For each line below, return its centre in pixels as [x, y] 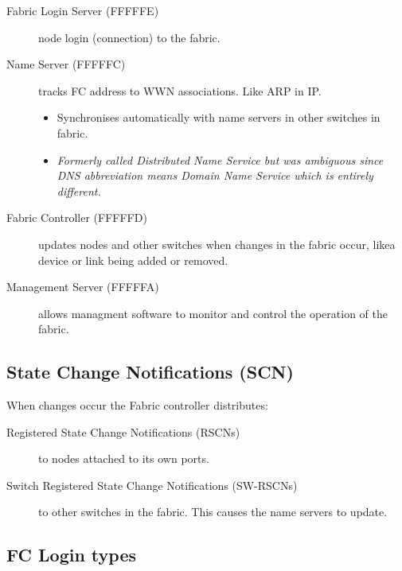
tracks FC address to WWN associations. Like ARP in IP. [180, 90]
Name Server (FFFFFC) [66, 64]
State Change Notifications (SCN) [150, 372]
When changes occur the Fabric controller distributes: [137, 405]
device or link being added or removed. [133, 260]
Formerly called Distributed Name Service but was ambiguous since [220, 159]
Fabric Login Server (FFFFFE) [83, 10]
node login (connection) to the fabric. [129, 37]
